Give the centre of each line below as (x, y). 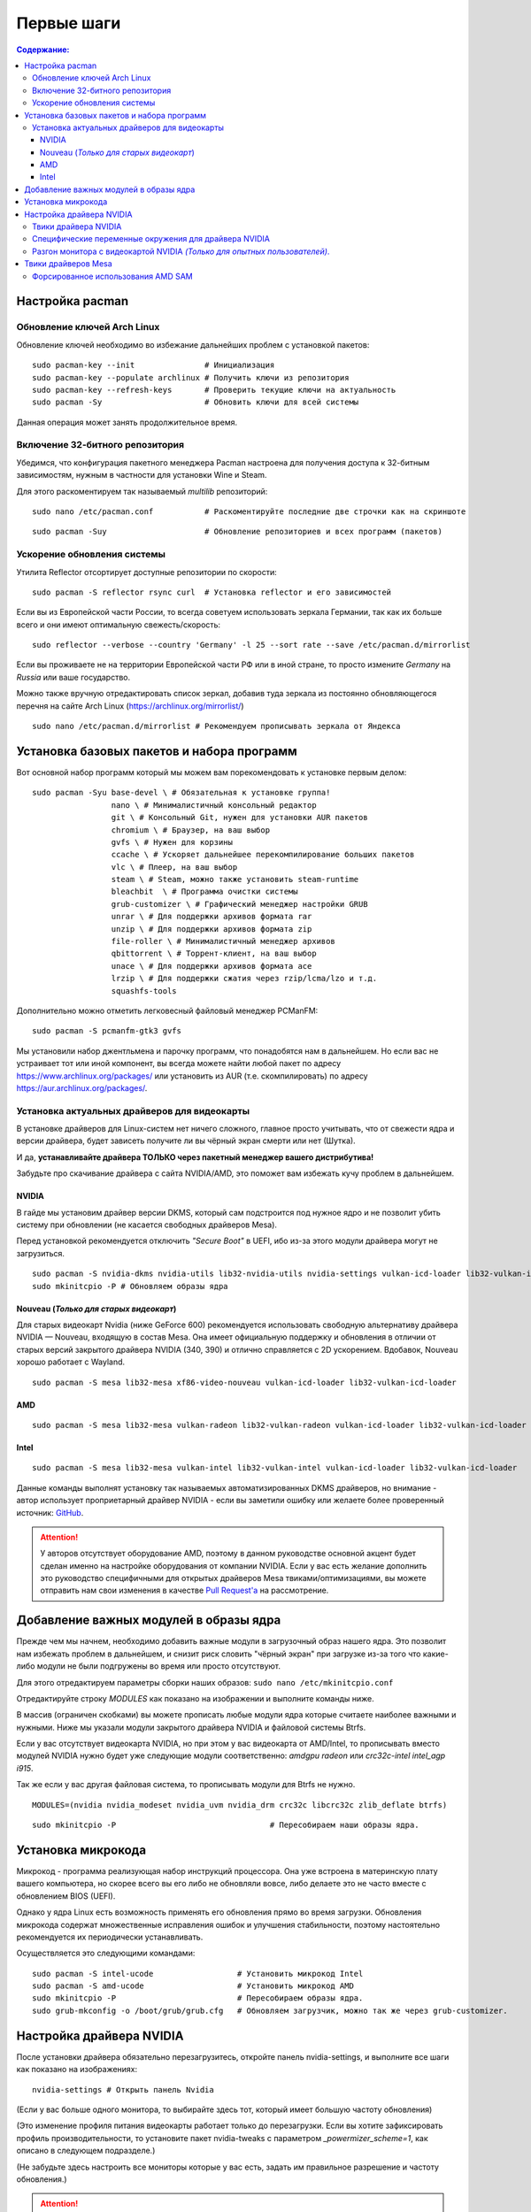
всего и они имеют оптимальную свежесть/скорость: (119, 625)
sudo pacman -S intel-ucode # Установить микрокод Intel (198, 1974)
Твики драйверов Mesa (68, 264)
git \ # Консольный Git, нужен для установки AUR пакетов (239, 818)
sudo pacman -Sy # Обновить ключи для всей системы (196, 402)
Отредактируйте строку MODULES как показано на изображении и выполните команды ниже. (196, 1698)
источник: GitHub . (50, 1512)
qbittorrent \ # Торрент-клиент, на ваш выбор (214, 954)
